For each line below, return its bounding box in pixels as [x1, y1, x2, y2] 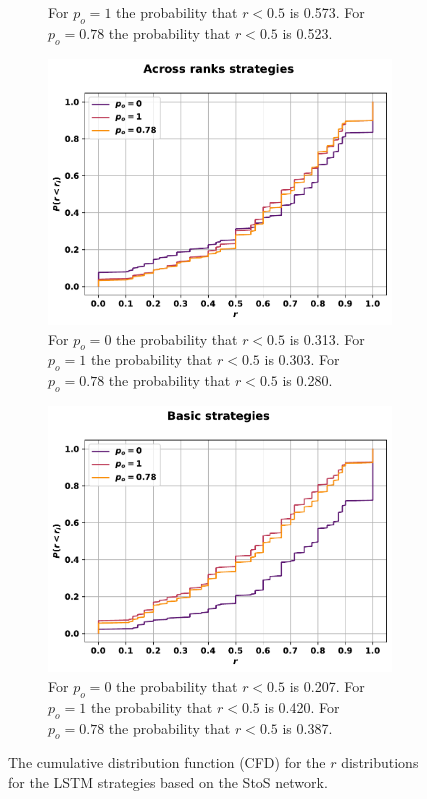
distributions [341, 752, 419, 773]
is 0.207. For [289, 676, 365, 697]
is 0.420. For [264, 696, 340, 717]
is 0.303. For [264, 349, 340, 370]
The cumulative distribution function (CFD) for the [8, 752, 326, 773]
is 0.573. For [289, 2, 365, 22]
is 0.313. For [289, 328, 365, 349]
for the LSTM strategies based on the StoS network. [8, 772, 328, 792]
